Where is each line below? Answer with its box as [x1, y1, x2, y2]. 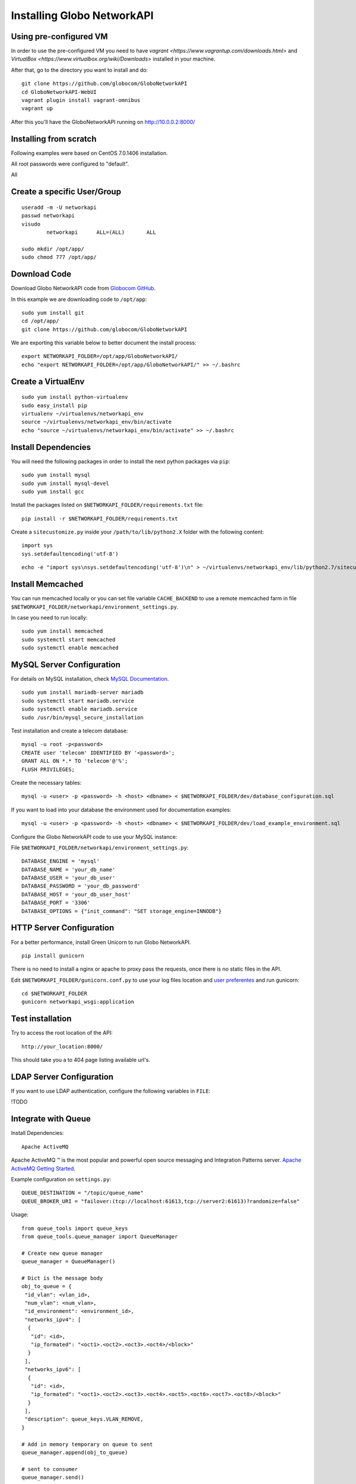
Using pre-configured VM [11, 31, 108, 42]
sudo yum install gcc [21, 488, 84, 495]
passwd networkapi [21, 213, 75, 219]
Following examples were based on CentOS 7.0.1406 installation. [11, 149, 169, 157]
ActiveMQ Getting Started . [11, 1165, 75, 1172]
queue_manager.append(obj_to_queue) [21, 1449, 128, 1456]
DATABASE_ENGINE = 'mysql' [21, 858, 100, 865]
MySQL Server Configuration [11, 659, 121, 670]
